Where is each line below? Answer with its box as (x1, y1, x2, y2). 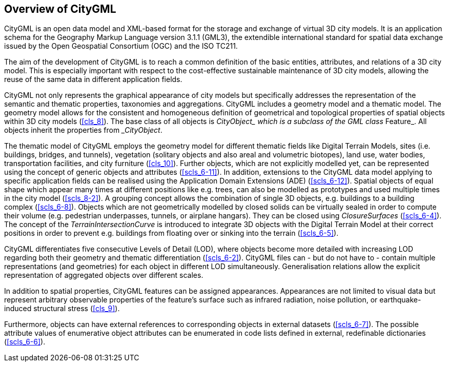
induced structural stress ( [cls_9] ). (4, 304, 120, 313)
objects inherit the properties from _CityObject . (4, 126, 162, 135)
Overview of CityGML (4, 3, 116, 15)
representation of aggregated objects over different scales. (4, 271, 203, 280)
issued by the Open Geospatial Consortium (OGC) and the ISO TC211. (4, 42, 238, 51)
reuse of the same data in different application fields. (4, 75, 182, 84)
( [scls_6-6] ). (4, 337, 46, 347)
